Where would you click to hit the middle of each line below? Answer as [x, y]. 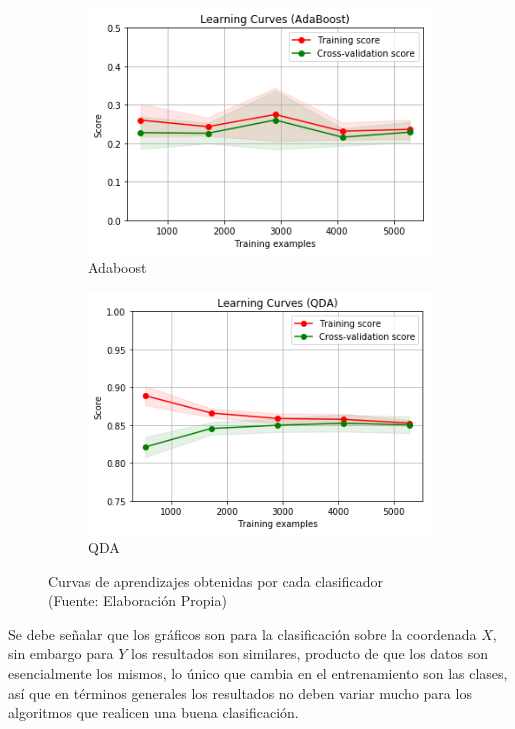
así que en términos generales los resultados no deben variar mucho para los [240, 692]
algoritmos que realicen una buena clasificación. [153, 712]
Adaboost [117, 267]
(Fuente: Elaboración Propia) [137, 600]
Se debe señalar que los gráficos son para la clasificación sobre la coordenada [242, 633]
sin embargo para [61, 653]
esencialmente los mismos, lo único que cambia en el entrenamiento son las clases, [258, 673]
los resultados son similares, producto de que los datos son [310, 653]
